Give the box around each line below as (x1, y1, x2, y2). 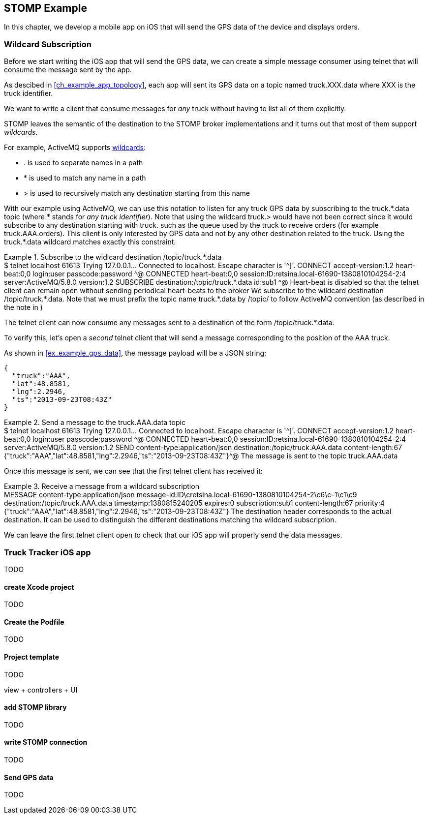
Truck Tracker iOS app (4, 547, 91, 557)
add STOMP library (4, 703, 67, 712)
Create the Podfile (4, 617, 64, 626)
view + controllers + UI (4, 685, 78, 694)
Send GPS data (4, 773, 54, 782)
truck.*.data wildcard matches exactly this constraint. (4, 238, 176, 246)
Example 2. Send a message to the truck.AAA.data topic (4, 418, 185, 427)
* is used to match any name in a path (24, 174, 146, 182)
